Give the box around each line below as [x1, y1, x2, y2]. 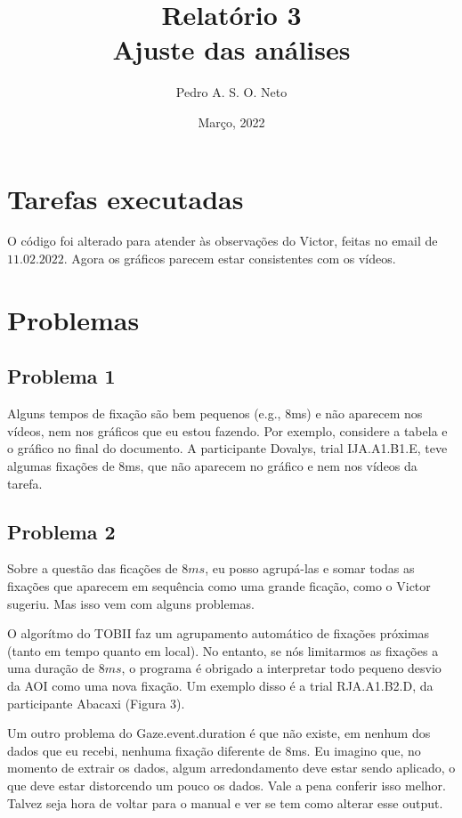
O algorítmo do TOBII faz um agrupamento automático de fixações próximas [7, 624, 430, 643]
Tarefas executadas [7, 180, 244, 216]
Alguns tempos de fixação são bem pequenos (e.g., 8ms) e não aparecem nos [7, 404, 423, 423]
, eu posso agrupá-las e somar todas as [205, 559, 415, 578]
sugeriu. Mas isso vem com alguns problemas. [7, 594, 255, 612]
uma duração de [7, 659, 95, 677]
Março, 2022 [198, 112, 265, 131]
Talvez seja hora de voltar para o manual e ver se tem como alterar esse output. [7, 793, 443, 812]
